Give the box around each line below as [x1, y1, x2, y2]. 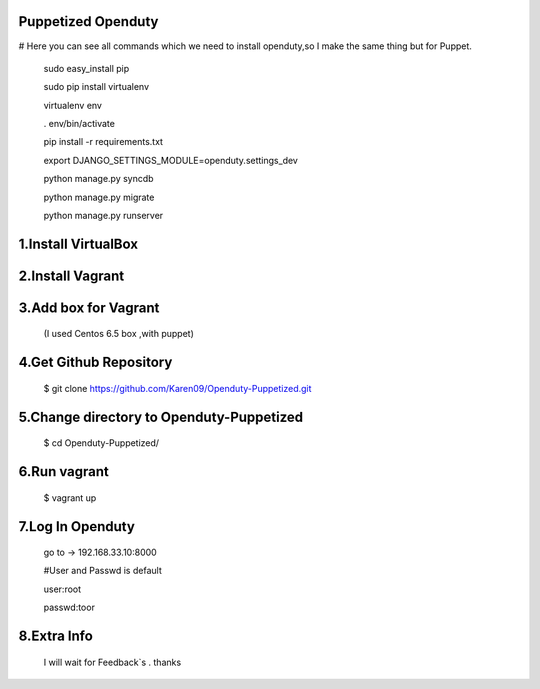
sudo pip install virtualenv [43, 81, 150, 93]
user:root [43, 583, 82, 595]
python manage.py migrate [43, 191, 155, 203]
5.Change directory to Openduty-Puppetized [18, 408, 304, 425]
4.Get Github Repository [18, 354, 173, 371]
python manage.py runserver [43, 210, 164, 222]
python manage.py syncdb [43, 173, 154, 185]
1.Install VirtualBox [18, 235, 139, 252]
